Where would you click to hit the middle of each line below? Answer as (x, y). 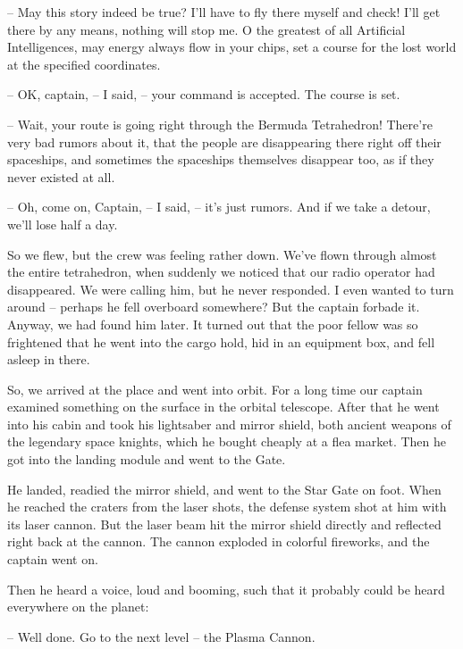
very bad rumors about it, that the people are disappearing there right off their (224, 141)
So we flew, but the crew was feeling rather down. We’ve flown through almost (222, 254)
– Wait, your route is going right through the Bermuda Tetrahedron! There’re (220, 124)
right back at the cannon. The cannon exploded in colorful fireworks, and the (219, 541)
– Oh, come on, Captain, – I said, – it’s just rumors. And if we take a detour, (219, 207)
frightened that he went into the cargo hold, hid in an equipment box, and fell (221, 341)
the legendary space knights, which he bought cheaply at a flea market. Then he (227, 441)
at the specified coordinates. (84, 64)
